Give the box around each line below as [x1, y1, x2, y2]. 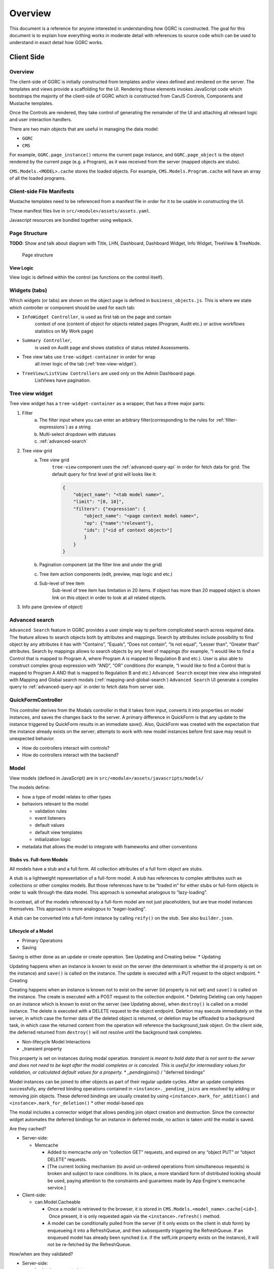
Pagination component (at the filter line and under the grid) [39, 561, 162, 568]
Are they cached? [9, 1126, 47, 1132]
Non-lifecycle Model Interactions [22, 1039, 91, 1045]
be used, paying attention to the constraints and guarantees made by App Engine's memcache [47, 1178, 246, 1184]
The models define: [9, 784, 50, 790]
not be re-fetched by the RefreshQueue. [47, 1242, 131, 1248]
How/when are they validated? [9, 1251, 73, 1257]
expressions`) [39, 424, 68, 430]
